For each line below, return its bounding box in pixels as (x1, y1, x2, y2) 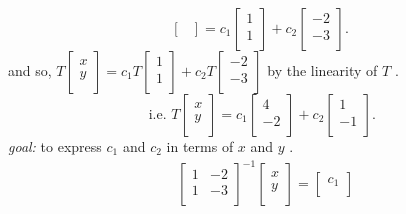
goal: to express (8, 136, 102, 156)
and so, (8, 60, 52, 80)
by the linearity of (267, 60, 378, 80)
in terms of (166, 136, 234, 156)
